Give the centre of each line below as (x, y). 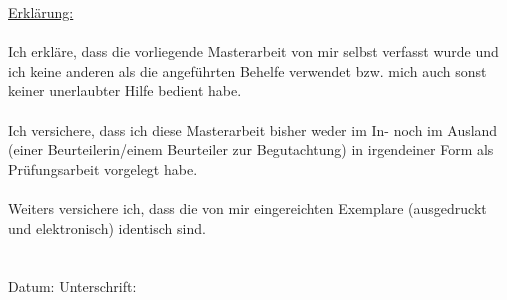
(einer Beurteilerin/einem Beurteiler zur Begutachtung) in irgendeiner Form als (251, 149)
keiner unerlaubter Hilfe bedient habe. (125, 90)
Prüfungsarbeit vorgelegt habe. (103, 168)
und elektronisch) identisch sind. (107, 227)
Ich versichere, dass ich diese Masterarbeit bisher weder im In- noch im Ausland (253, 129)
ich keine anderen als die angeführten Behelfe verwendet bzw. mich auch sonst (247, 70)
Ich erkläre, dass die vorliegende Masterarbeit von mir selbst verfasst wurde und (253, 51)
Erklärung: (41, 12)
